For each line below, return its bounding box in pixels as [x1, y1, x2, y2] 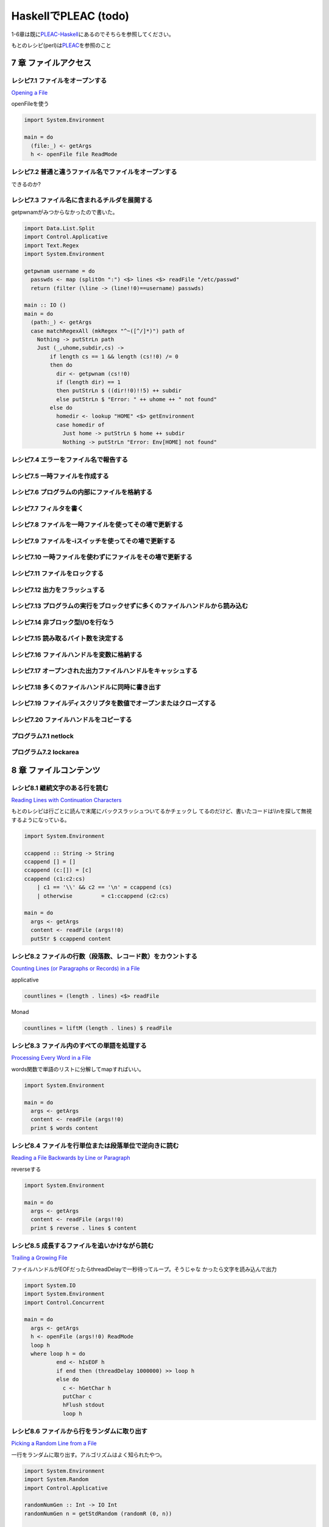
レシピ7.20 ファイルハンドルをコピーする [11, 715, 132, 724]
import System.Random [24, 1476, 89, 1483]
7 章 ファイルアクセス [11, 57, 92, 68]
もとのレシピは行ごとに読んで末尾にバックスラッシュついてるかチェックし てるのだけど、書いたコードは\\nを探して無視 [11, 807, 312, 815]
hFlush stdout [62, 1402, 105, 1409]
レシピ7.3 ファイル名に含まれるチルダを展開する [11, 195, 153, 204]
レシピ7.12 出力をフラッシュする [11, 585, 105, 594]
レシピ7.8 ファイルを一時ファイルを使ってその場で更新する [11, 520, 184, 529]
